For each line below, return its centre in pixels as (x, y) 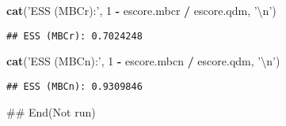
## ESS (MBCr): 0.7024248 (74, 36)
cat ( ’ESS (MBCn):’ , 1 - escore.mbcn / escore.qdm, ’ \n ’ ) (143, 61)
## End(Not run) (51, 111)
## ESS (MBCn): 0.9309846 (74, 86)
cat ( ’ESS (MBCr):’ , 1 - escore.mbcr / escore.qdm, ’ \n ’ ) (141, 10)
